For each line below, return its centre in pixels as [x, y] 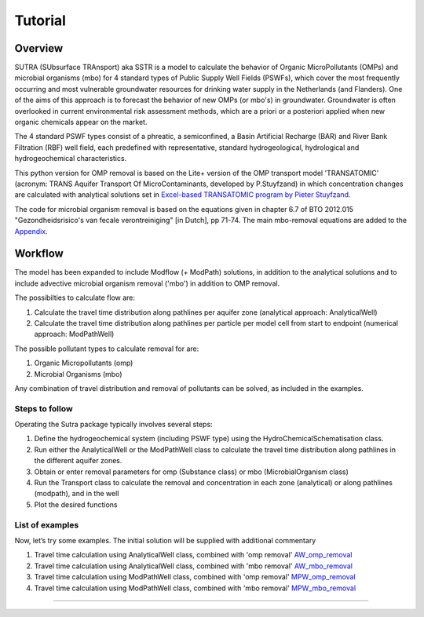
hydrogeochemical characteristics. [71, 159]
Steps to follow [44, 408]
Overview [39, 48]
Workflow [39, 254]
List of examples [47, 524]
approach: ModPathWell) [74, 334]
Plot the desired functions [76, 504]
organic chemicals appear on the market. [81, 122]
